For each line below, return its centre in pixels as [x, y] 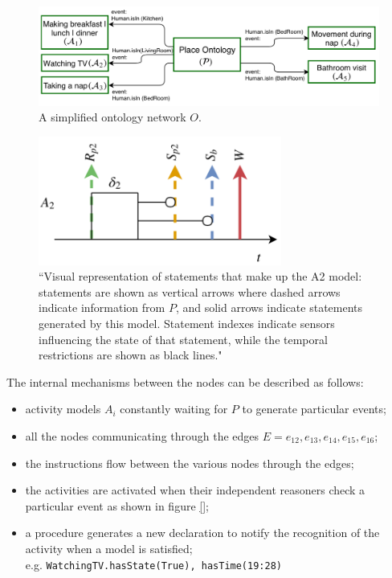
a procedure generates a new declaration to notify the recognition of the [202, 533]
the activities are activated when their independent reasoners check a [195, 490]
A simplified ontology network [112, 117]
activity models [63, 409]
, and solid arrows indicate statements [269, 307]
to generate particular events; [314, 409]
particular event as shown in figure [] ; [117, 505]
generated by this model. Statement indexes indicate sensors [187, 323]
